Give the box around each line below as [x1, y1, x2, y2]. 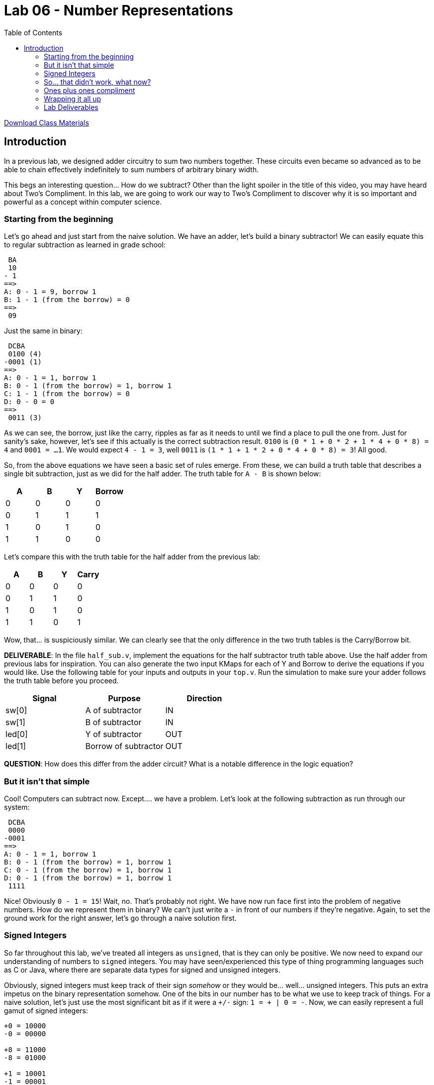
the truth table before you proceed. [4, 676, 119, 685]
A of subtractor [85, 705, 142, 716]
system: [4, 803, 30, 812]
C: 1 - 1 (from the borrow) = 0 [4, 390, 130, 398]
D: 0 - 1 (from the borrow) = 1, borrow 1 [4, 874, 172, 882]
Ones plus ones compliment [44, 86, 135, 95]
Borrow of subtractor [85, 741, 164, 752]
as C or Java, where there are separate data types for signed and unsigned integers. [4, 965, 280, 974]
